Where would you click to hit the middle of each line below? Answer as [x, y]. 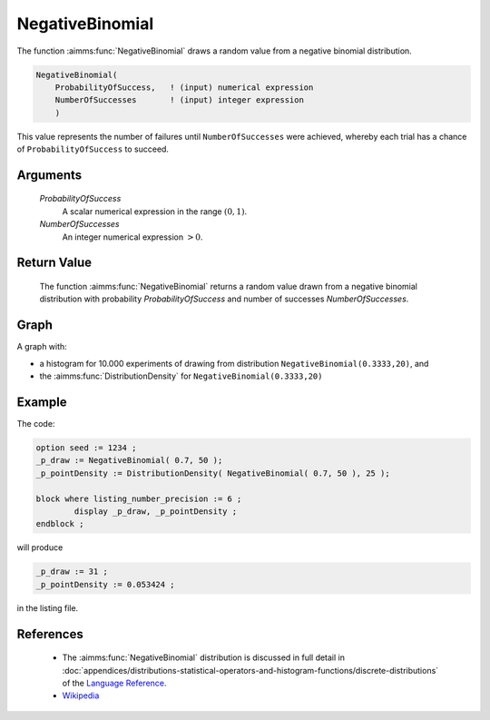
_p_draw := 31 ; [72, 572]
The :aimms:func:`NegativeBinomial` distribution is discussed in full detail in [203, 657]
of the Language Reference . [114, 683]
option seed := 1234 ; [86, 448]
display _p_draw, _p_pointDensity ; [156, 511]
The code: [36, 424]
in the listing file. [48, 607]
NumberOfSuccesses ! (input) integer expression [179, 100]
